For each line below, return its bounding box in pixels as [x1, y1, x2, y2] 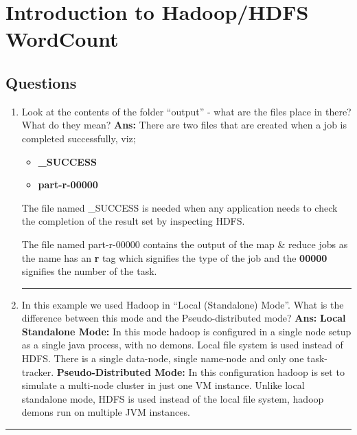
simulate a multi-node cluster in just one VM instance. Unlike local [21, 378, 305, 392]
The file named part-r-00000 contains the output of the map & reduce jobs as [21, 236, 348, 251]
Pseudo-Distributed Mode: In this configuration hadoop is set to [56, 364, 345, 379]
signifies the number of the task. [21, 264, 157, 278]
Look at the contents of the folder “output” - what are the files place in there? [21, 104, 352, 118]
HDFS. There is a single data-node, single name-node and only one [21, 351, 304, 366]
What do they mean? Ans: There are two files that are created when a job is [21, 118, 347, 132]
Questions [5, 71, 77, 93]
